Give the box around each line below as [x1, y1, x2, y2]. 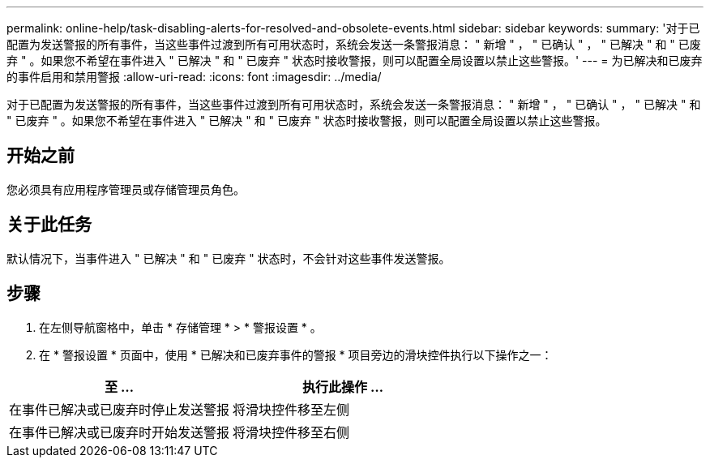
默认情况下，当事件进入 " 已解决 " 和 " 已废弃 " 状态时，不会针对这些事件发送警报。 [6, 251, 451, 265]
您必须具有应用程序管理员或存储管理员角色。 [6, 182, 245, 196]
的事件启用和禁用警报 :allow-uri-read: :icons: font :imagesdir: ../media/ [6, 70, 382, 84]
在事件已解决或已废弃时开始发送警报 [9, 423, 230, 440]
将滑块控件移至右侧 [233, 423, 350, 440]
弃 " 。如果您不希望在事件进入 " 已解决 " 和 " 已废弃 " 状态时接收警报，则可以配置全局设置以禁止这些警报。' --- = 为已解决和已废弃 [6, 54, 703, 67]
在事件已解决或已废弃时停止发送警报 [9, 401, 230, 418]
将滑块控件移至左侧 [233, 401, 350, 418]
